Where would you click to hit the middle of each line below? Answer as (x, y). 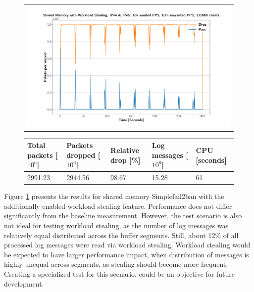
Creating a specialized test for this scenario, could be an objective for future (120, 274)
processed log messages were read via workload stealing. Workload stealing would (127, 245)
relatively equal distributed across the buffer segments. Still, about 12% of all (121, 235)
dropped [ (83, 155)
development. (24, 283)
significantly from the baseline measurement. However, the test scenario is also (123, 216)
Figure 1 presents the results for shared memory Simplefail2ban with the (114, 196)
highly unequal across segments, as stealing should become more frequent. (116, 264)
